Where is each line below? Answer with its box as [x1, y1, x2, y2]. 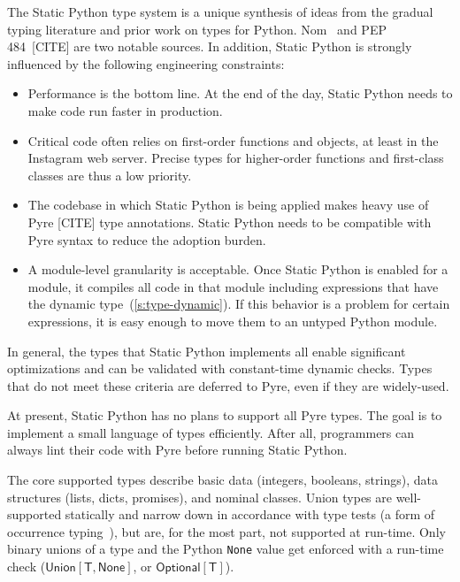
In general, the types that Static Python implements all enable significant [7, 341, 406, 360]
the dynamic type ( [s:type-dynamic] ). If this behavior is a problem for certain [27, 295, 450, 313]
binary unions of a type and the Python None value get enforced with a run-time [7, 540, 444, 558]
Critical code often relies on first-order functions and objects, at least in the [27, 131, 439, 149]
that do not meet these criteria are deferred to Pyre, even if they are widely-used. [7, 376, 449, 394]
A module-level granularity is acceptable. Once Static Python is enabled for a [27, 260, 448, 279]
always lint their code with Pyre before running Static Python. [7, 440, 348, 459]
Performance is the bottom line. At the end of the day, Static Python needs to [27, 84, 453, 103]
